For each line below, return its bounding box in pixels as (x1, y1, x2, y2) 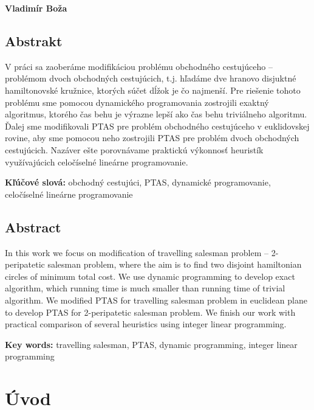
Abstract (5, 217, 61, 236)
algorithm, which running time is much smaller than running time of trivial (5, 282, 285, 294)
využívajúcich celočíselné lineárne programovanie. (5, 155, 188, 168)
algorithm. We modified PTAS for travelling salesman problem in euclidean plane (5, 293, 307, 306)
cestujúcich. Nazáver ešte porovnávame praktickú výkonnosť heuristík (5, 143, 264, 156)
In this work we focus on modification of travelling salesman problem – (5, 246, 269, 259)
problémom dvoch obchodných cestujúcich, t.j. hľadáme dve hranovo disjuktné (5, 72, 296, 85)
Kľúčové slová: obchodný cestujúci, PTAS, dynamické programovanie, (5, 176, 271, 189)
